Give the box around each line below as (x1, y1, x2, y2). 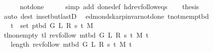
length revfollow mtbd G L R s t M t (10, 39, 132, 49)
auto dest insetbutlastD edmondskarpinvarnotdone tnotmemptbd (3, 11, 209, 21)
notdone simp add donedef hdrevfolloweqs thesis (20, 1, 199, 11)
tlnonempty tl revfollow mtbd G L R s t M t (3, 29, 149, 39)
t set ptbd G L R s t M (10, 20, 93, 30)
